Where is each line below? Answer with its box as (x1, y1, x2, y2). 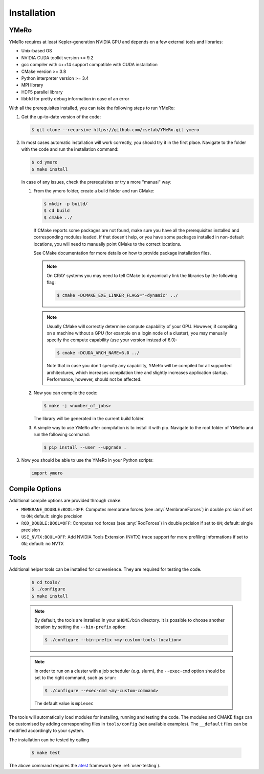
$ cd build (44, 208, 70, 213)
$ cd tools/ (31, 579, 61, 585)
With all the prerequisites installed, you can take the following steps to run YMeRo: (9, 105, 175, 111)
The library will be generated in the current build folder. (33, 416, 145, 422)
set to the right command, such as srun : (34, 675, 116, 680)
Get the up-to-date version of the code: (21, 114, 101, 119)
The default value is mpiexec (34, 701, 94, 706)
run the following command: (33, 431, 90, 438)
